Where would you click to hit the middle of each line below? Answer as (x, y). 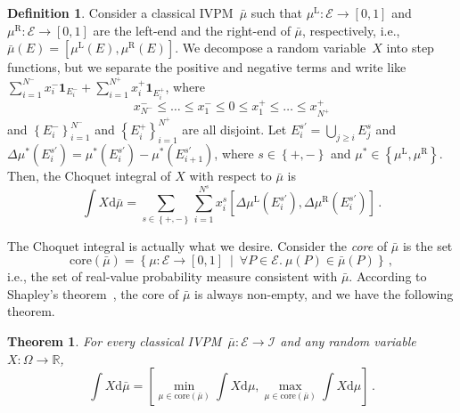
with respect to (230, 176)
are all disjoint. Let (234, 130)
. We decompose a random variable (271, 48)
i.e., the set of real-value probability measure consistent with (172, 276)
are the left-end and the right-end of (192, 30)
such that (276, 12)
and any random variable (348, 340)
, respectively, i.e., (351, 30)
